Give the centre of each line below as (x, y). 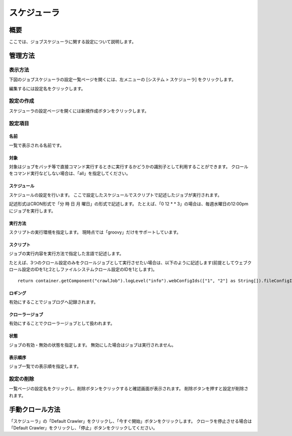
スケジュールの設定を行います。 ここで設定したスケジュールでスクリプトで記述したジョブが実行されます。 (116, 195)
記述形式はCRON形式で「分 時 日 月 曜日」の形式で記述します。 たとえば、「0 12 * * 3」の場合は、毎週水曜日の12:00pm (129, 204)
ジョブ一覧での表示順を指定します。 (45, 366)
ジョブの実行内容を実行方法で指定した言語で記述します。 (66, 254)
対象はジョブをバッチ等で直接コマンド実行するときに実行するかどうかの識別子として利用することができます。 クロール (129, 167)
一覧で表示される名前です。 (36, 145)
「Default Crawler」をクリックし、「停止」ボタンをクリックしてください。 (83, 428)
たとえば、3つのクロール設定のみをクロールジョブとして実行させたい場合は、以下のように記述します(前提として (122, 262)
